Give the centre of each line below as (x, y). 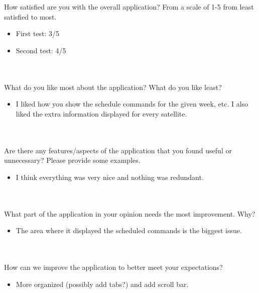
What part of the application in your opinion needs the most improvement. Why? (130, 213)
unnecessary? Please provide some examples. (72, 160)
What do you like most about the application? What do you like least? (113, 87)
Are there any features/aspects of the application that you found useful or (118, 150)
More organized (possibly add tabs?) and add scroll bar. (102, 284)
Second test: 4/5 (41, 50)
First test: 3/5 (38, 33)
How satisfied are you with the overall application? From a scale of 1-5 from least (129, 7)
